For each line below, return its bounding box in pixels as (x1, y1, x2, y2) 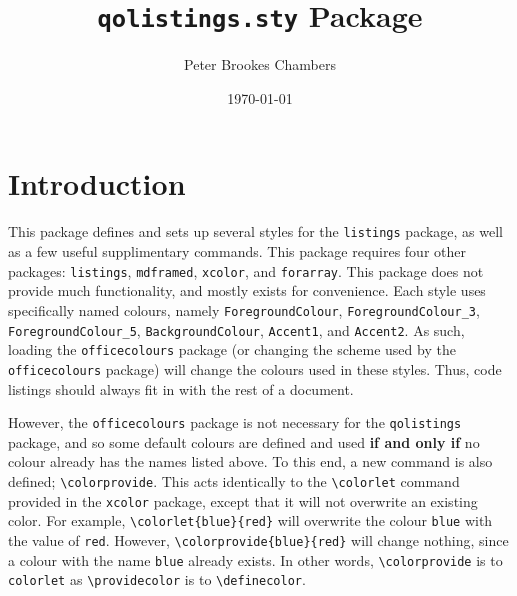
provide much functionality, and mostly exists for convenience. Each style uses (8, 280, 486, 301)
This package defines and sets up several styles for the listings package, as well (8, 221, 504, 242)
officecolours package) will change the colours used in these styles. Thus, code (8, 358, 502, 379)
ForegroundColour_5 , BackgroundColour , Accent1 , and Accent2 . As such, (8, 319, 465, 340)
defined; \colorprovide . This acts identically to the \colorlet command (8, 470, 460, 491)
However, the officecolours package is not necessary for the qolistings (8, 412, 462, 433)
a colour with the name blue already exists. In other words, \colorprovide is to (8, 549, 503, 570)
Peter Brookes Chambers (184, 54, 336, 75)
